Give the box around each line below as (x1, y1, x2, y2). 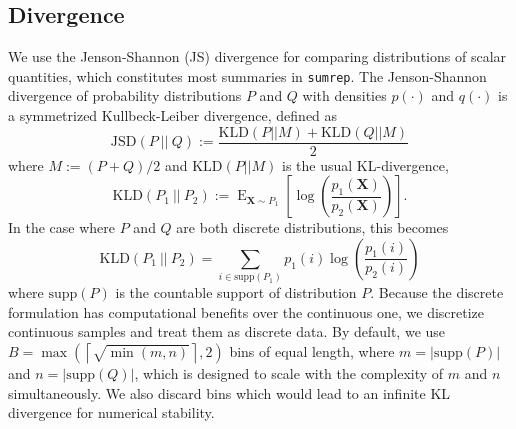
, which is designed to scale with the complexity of (134, 363, 444, 384)
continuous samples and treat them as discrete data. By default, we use (8, 321, 446, 342)
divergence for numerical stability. (8, 402, 215, 423)
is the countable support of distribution (115, 282, 357, 303)
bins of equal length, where (229, 341, 395, 362)
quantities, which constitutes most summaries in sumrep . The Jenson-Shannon (8, 65, 487, 86)
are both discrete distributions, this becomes (176, 217, 449, 238)
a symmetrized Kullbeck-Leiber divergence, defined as (8, 105, 338, 126)
